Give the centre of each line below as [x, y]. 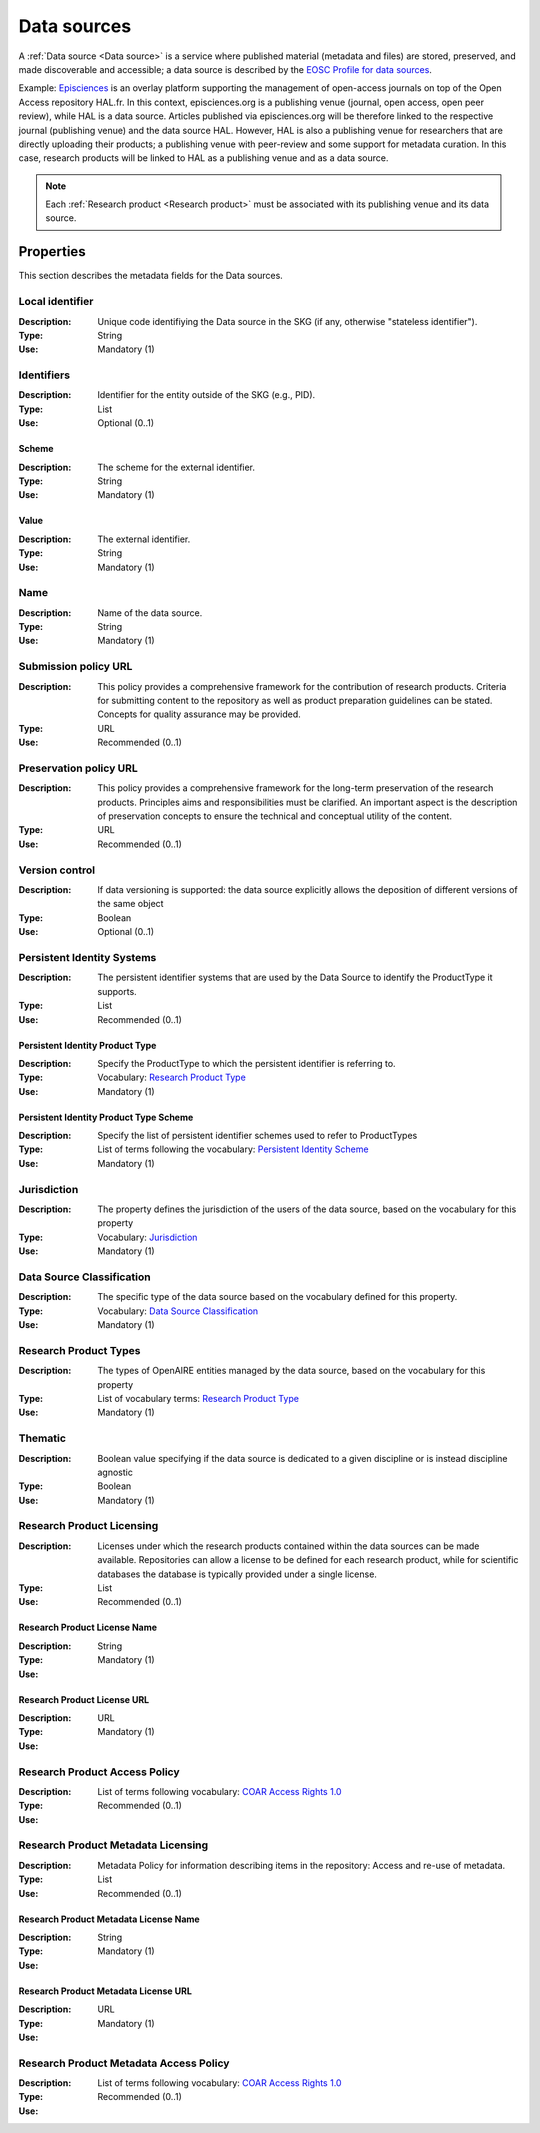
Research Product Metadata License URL [105, 1991]
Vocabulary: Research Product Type [172, 1077]
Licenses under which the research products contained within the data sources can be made [288, 1546]
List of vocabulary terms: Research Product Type [198, 1398]
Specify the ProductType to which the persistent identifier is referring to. [246, 1063]
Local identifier [56, 302]
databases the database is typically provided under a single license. [237, 1574]
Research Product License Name [88, 1627]
